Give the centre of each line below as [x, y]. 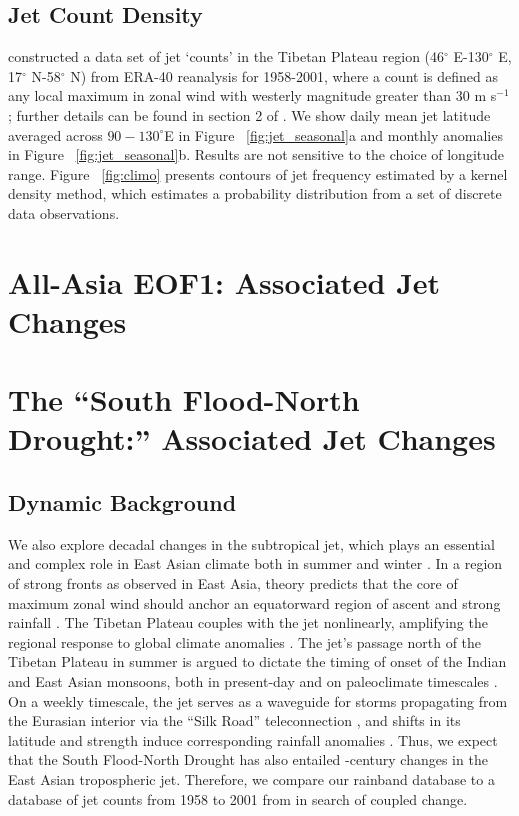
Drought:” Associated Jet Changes [252, 438]
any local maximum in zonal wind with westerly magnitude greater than [230, 95]
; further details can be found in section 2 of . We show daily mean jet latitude [249, 114]
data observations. [64, 212]
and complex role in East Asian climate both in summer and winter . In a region [255, 563]
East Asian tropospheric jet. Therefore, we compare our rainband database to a [251, 779]
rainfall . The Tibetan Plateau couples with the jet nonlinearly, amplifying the [248, 622]
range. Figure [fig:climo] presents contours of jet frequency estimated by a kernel [258, 173]
